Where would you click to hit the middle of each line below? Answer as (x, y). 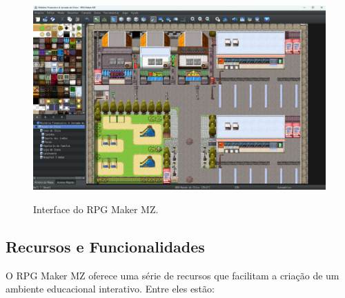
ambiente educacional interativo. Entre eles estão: (110, 289)
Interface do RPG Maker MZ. (96, 209)
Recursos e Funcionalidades (105, 247)
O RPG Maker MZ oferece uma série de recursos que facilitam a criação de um (172, 275)
